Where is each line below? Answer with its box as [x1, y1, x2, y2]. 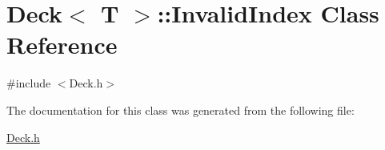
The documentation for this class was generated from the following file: [6, 101, 355, 118]
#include [6, 75, 51, 91]
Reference [6, 28, 118, 61]
